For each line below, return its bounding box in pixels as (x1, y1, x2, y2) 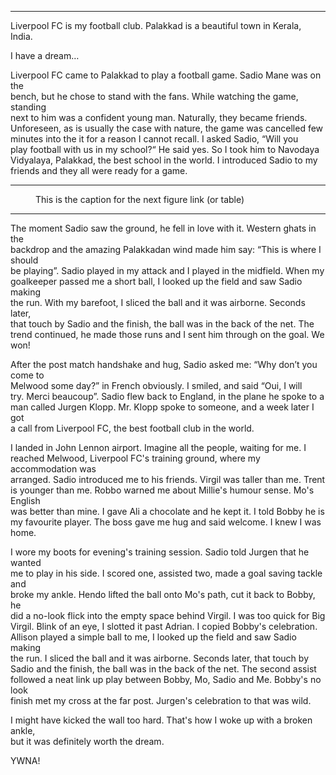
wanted (10, 557, 42, 568)
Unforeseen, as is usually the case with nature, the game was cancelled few (10, 122, 324, 134)
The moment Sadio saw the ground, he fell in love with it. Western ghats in (10, 222, 317, 234)
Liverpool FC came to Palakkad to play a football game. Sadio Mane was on (10, 69, 322, 81)
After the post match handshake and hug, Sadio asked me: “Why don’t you (10, 359, 318, 370)
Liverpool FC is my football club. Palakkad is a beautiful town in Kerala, (10, 20, 302, 31)
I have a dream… (10, 50, 80, 61)
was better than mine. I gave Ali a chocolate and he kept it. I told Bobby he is (10, 506, 325, 517)
